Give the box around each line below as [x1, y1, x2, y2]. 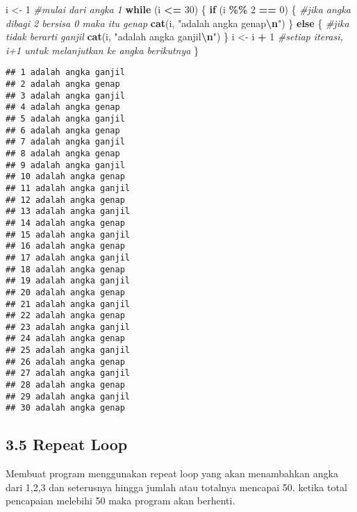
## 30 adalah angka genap [6, 403, 125, 413]
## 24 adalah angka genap [6, 333, 125, 344]
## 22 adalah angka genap [6, 311, 125, 321]
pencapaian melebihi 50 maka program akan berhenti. [6, 493, 235, 508]
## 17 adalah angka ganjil [6, 252, 130, 263]
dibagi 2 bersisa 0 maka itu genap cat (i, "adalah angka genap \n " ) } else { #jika [6, 15, 349, 30]
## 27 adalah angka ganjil [6, 368, 130, 379]
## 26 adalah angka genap [6, 356, 125, 367]
